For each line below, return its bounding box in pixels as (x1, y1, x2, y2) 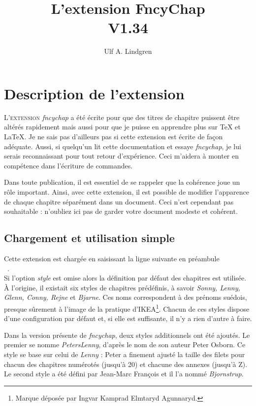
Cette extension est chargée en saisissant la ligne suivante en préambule (4, 253, 220, 263)
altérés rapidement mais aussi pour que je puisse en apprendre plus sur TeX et (4, 122, 241, 132)
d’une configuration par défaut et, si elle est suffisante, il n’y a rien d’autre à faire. (4, 313, 252, 324)
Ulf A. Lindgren (104, 46, 152, 56)
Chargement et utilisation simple (4, 230, 175, 245)
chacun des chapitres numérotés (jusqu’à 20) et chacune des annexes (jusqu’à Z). (4, 359, 248, 369)
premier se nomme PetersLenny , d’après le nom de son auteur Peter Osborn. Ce (4, 339, 246, 350)
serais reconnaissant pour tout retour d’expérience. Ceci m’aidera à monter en (4, 151, 239, 161)
